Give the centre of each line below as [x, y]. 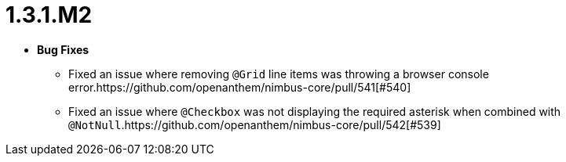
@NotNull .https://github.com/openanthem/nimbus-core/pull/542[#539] [255, 124]
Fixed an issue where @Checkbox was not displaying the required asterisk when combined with [315, 111]
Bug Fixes [63, 49]
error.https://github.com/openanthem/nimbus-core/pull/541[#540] [240, 87]
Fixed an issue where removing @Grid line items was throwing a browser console [279, 74]
